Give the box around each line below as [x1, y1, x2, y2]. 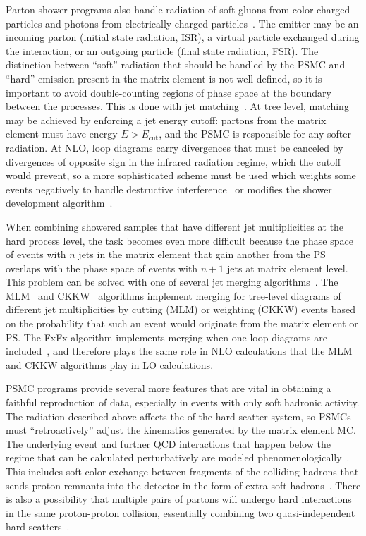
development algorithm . [6, 195, 113, 210]
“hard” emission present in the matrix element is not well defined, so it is [6, 71, 322, 85]
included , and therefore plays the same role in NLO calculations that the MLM [6, 343, 353, 358]
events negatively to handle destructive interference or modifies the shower [6, 181, 332, 196]
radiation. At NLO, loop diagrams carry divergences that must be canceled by [6, 140, 343, 154]
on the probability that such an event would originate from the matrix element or [6, 316, 358, 331]
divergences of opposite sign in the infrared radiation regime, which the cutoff [6, 154, 341, 169]
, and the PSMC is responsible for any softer [159, 126, 352, 141]
